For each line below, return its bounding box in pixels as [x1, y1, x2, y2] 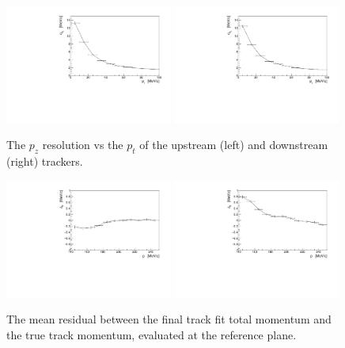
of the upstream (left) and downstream [139, 136, 328, 153]
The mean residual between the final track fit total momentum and [6, 311, 332, 327]
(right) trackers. [6, 153, 83, 170]
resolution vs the [42, 136, 123, 153]
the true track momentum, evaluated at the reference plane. [6, 326, 297, 342]
